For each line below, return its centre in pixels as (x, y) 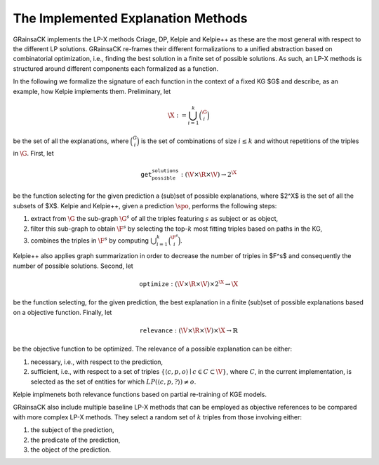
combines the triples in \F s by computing (89, 240)
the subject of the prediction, (73, 430)
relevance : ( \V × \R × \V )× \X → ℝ (189, 331)
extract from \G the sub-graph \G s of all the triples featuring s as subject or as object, (154, 218)
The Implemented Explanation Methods (130, 18)
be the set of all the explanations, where (71, 141)
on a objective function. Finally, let (62, 312)
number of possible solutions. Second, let (73, 266)
